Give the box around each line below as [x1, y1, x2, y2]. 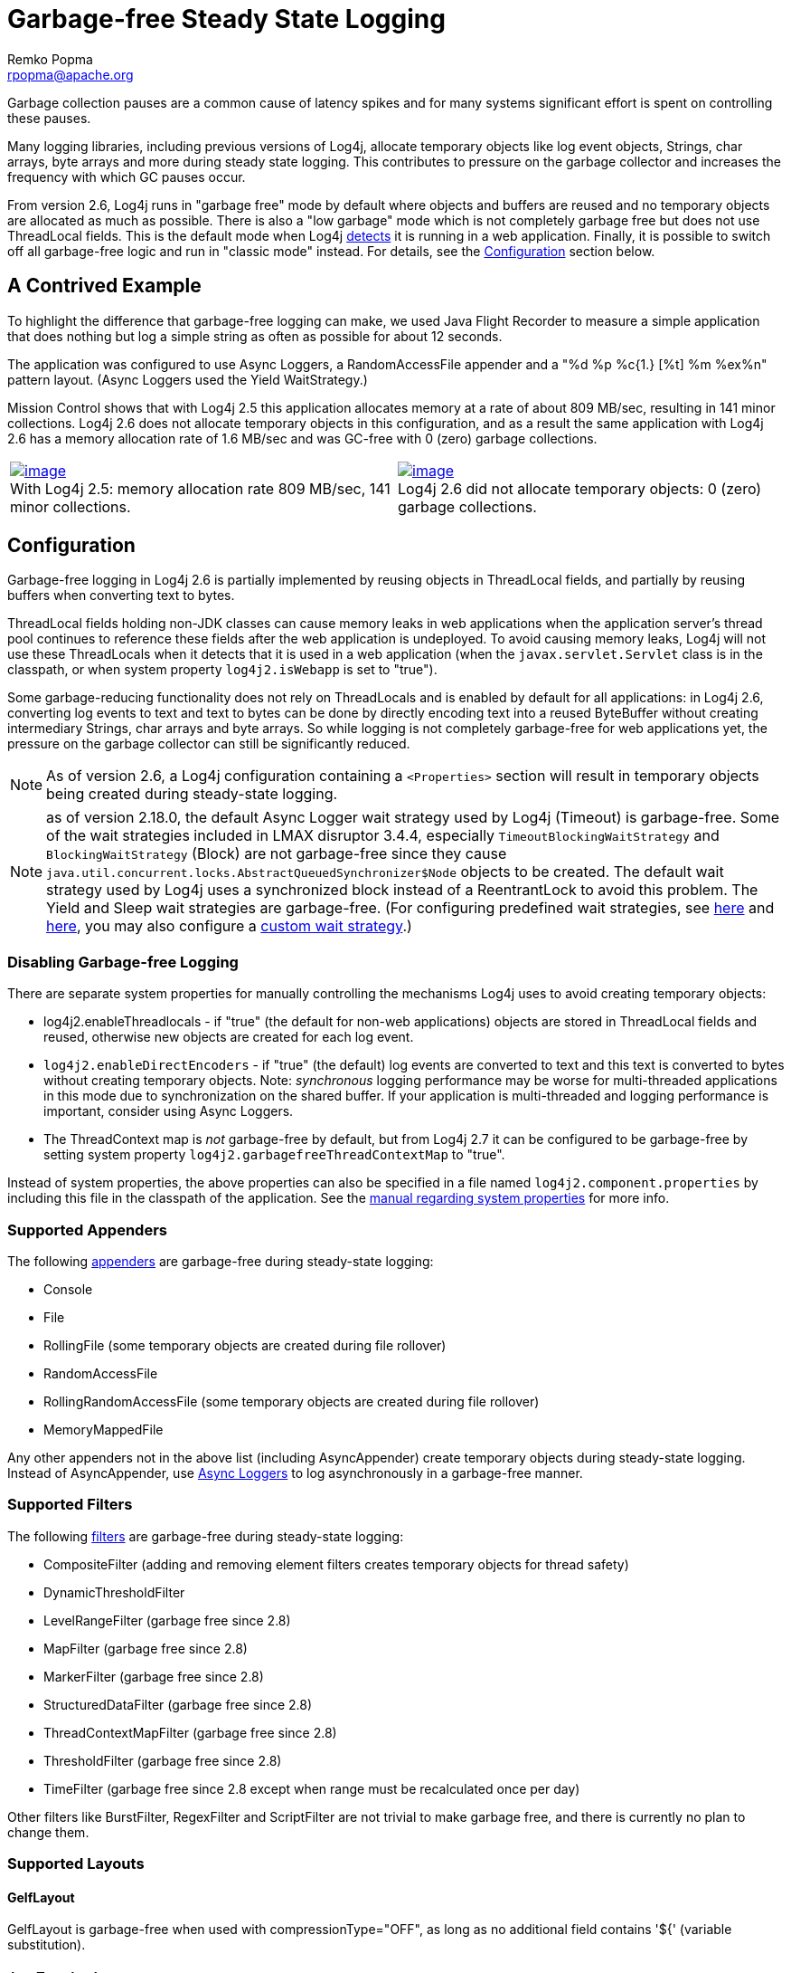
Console [43, 1281, 93, 1297]
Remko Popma [7, 51, 93, 67]
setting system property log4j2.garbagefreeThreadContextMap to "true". [43, 1147, 505, 1163]
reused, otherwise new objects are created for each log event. [43, 1029, 414, 1045]
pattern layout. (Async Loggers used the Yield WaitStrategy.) [7, 371, 368, 387]
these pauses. [7, 110, 91, 126]
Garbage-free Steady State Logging [7, 4, 446, 34]
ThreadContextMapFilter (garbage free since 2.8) [43, 1724, 337, 1740]
